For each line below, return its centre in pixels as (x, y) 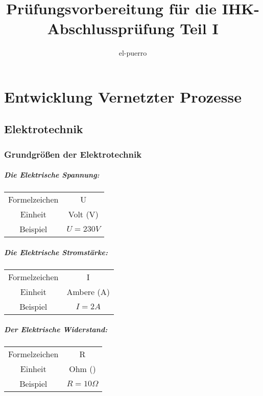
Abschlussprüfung (111, 28)
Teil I (199, 28)
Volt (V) (83, 214)
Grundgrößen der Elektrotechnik (73, 154)
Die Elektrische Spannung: (52, 175)
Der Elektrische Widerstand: (56, 329)
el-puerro (133, 53)
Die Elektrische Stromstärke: (56, 252)
